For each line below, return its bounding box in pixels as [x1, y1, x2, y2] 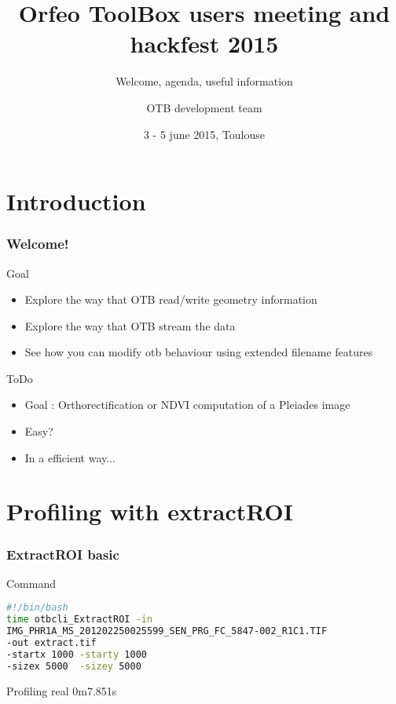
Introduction [6, 185, 146, 217]
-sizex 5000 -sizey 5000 [6, 660, 141, 672]
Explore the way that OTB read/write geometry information [24, 291, 317, 308]
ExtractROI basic [6, 544, 119, 564]
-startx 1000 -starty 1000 [6, 648, 147, 660]
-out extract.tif [6, 637, 97, 649]
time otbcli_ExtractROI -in [6, 614, 153, 626]
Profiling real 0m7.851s [6, 682, 117, 699]
